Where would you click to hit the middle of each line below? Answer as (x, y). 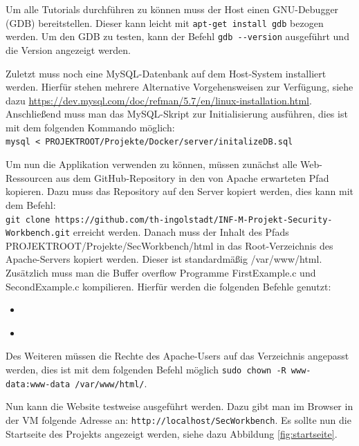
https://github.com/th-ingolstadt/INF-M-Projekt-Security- (194, 220)
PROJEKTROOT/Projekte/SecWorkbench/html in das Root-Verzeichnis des (169, 245)
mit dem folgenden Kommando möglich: (90, 127)
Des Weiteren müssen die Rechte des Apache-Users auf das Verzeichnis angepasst (177, 356)
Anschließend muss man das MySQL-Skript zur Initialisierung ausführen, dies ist (177, 114)
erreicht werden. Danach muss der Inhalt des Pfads (181, 232)
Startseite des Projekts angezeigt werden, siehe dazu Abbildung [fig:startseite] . (172, 433)
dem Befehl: (31, 204)
